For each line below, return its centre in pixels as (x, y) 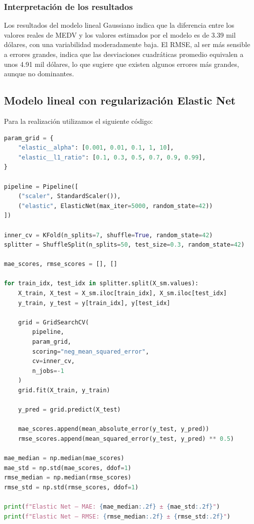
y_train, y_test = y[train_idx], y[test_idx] (94, 303)
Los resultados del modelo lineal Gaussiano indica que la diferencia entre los (119, 25)
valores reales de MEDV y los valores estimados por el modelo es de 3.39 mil (120, 34)
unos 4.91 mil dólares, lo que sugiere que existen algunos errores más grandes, (122, 64)
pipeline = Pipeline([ (41, 186)
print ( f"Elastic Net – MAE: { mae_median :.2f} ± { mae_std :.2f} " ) (112, 507)
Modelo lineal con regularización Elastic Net (120, 100)
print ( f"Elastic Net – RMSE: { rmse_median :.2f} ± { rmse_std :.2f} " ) (117, 516)
